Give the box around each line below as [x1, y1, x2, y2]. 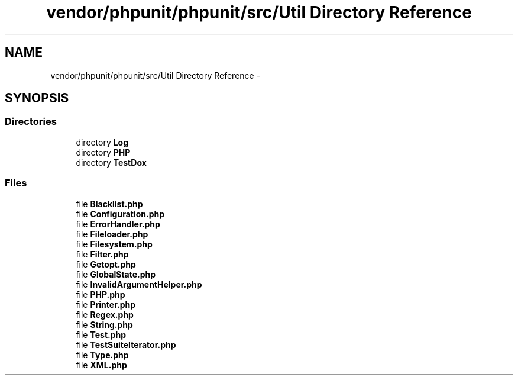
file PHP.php [76, 289, 125, 300]
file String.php [76, 319, 133, 330]
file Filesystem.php [76, 239, 153, 249]
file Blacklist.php [76, 198, 143, 209]
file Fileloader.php [76, 228, 148, 239]
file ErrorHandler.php [76, 218, 160, 229]
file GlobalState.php [76, 269, 156, 279]
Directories [5, 115, 57, 128]
